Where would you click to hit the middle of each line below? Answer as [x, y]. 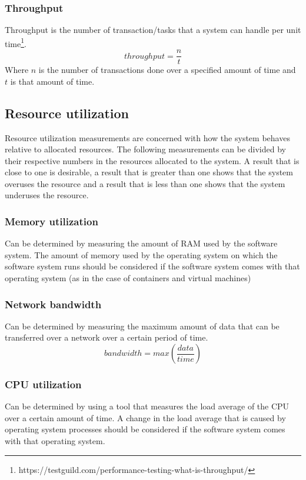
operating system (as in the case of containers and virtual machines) [128, 278]
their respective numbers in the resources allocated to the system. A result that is [152, 160]
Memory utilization [51, 221]
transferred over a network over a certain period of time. [107, 337]
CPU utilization [43, 384]
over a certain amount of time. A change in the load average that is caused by [145, 417]
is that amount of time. [52, 81]
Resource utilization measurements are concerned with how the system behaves [147, 137]
